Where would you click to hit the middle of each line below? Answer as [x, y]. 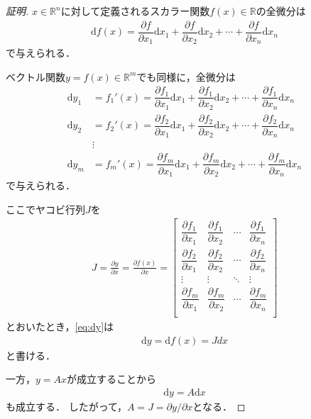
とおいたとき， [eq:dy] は [60, 326]
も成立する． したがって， [66, 406]
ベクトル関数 [36, 76]
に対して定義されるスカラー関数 [135, 11]
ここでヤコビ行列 [45, 209]
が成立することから [112, 379]
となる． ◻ [219, 406]
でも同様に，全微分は [186, 76]
